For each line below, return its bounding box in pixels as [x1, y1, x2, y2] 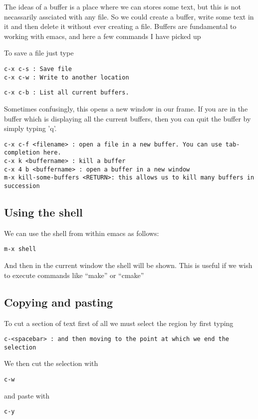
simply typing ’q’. [4, 123, 57, 133]
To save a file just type [4, 47, 74, 58]
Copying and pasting [4, 294, 113, 309]
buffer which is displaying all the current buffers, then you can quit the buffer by [4, 113, 251, 123]
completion [4, 149, 40, 156]
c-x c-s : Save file [4, 65, 72, 72]
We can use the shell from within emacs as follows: [4, 227, 159, 238]
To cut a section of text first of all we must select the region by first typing [4, 317, 234, 328]
